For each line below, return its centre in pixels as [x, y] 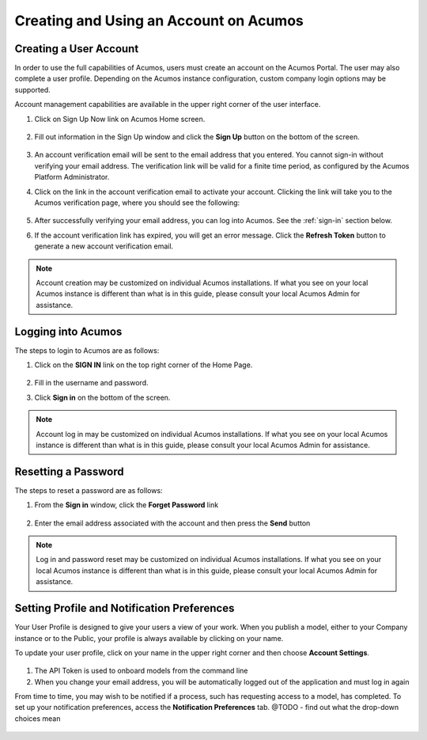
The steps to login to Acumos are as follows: [87, 350]
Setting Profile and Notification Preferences [125, 608]
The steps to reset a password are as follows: [89, 490]
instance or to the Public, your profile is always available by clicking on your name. [149, 638]
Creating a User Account [77, 49]
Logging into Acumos [68, 331]
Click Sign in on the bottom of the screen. [102, 397]
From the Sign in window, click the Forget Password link [127, 505]
